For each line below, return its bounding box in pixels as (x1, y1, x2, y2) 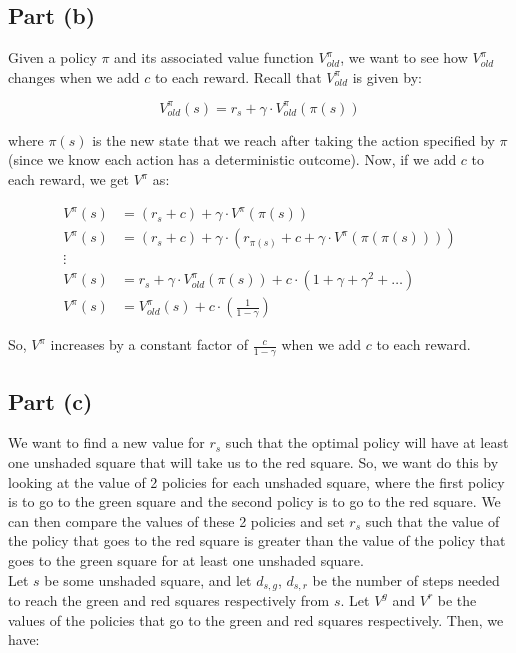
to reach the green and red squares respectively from (8, 589, 330, 610)
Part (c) (8, 385, 93, 416)
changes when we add (8, 66, 140, 87)
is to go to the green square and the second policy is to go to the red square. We (8, 491, 501, 512)
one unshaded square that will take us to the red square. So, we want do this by (8, 451, 499, 472)
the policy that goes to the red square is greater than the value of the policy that (8, 530, 506, 551)
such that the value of (365, 510, 500, 531)
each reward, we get (8, 169, 129, 190)
